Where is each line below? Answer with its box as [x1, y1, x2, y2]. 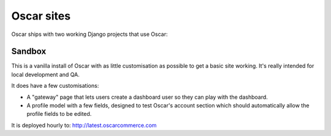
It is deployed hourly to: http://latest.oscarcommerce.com [11, 121, 157, 129]
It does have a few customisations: [11, 82, 99, 90]
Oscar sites [11, 9, 70, 23]
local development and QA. [11, 71, 80, 78]
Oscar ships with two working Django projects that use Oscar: [11, 30, 168, 38]
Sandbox [11, 46, 47, 57]
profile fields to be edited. [26, 110, 92, 118]
